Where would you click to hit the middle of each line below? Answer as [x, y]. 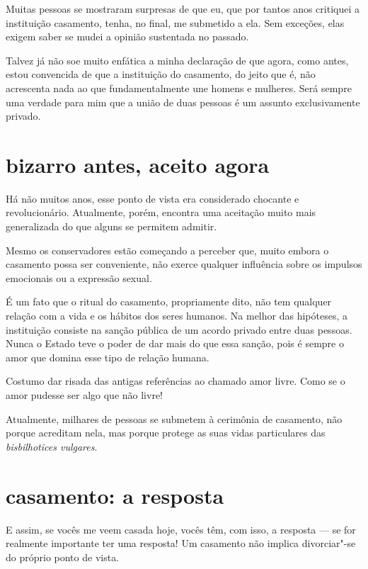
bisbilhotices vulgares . [52, 446]
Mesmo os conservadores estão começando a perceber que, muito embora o [167, 250]
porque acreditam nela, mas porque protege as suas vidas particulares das [166, 433]
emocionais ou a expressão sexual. [79, 277]
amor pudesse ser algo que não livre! [84, 395]
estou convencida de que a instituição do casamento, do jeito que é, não [161, 74]
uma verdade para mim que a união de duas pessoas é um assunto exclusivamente [183, 102]
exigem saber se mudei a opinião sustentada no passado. [127, 36]
